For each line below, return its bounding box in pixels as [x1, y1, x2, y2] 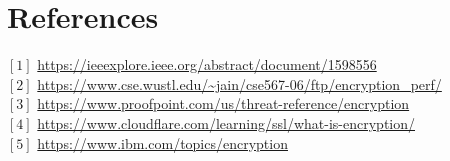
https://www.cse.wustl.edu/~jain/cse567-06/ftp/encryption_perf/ [37, 73, 442, 94]
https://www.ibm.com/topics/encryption [37, 132, 288, 153]
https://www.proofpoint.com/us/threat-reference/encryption [37, 93, 410, 114]
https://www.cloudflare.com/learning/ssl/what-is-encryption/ [37, 112, 416, 133]
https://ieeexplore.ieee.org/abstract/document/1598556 [37, 54, 377, 75]
